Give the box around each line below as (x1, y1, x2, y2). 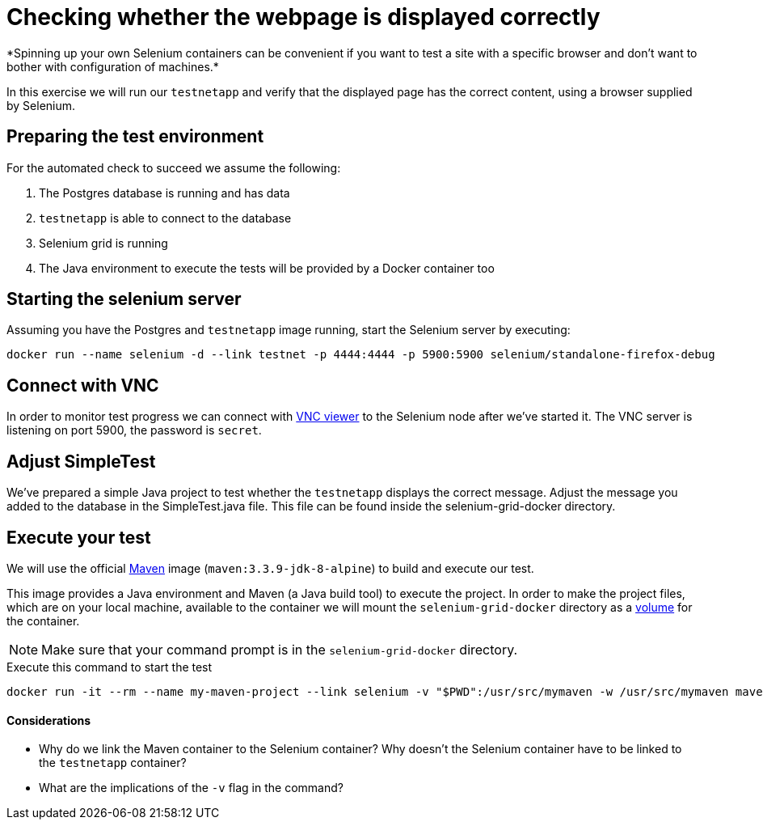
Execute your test (6, 527, 151, 548)
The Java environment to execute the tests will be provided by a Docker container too (39, 261, 495, 275)
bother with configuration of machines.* (6, 59, 219, 74)
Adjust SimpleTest (6, 451, 156, 472)
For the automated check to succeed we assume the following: (6, 160, 341, 175)
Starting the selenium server (6, 289, 242, 310)
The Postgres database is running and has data (39, 185, 290, 200)
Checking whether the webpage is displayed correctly (6, 3, 601, 31)
